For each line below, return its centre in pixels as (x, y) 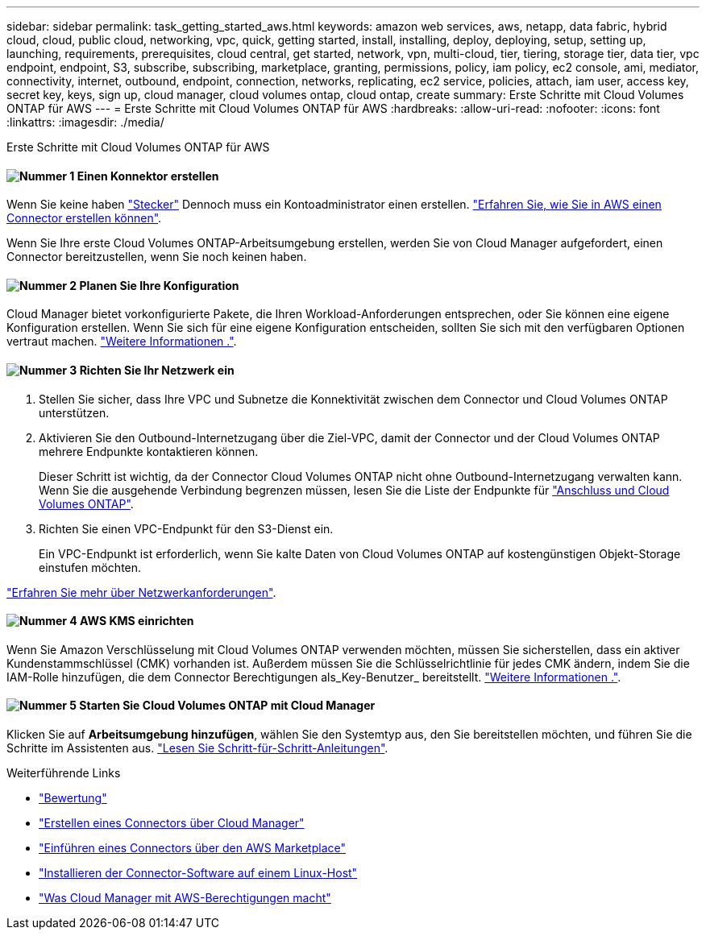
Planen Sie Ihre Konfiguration (159, 285)
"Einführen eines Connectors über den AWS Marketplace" (192, 848)
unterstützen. (74, 412)
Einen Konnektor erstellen (148, 176)
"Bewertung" (73, 798)
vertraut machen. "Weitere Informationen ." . (122, 342)
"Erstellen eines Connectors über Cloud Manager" (172, 823)
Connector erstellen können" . (84, 218)
